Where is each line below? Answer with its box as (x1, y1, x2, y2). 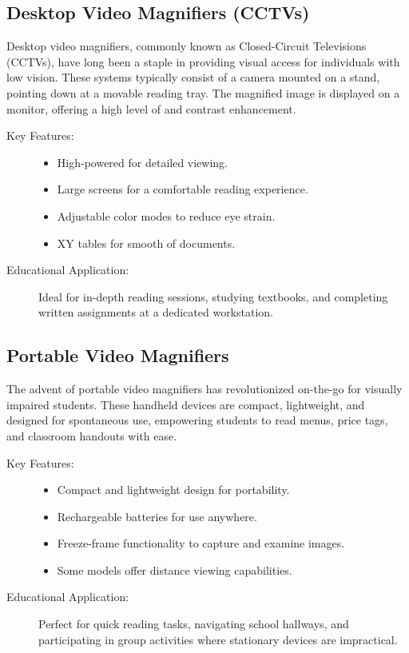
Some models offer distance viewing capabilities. (57, 561, 292, 578)
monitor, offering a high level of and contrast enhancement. (6, 100, 296, 117)
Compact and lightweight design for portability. (57, 481, 290, 498)
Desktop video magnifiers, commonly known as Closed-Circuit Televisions (6, 38, 367, 54)
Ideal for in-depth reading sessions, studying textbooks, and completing (38, 288, 388, 305)
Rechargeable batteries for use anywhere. (57, 508, 257, 524)
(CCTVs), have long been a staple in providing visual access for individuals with (6, 53, 400, 70)
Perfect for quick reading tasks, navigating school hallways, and (38, 615, 349, 632)
